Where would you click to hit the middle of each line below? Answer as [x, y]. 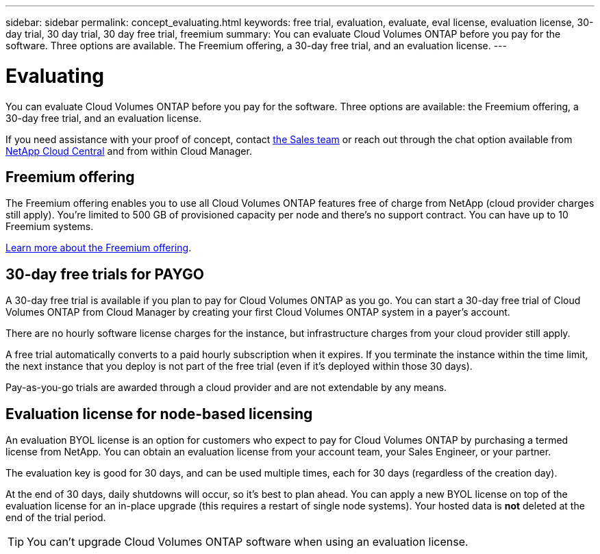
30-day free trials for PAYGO [105, 274]
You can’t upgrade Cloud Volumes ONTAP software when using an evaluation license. [248, 542]
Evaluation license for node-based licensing [159, 414]
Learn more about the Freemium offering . [99, 248]
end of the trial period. [56, 518]
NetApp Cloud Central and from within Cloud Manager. [129, 151]
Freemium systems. [50, 227]
